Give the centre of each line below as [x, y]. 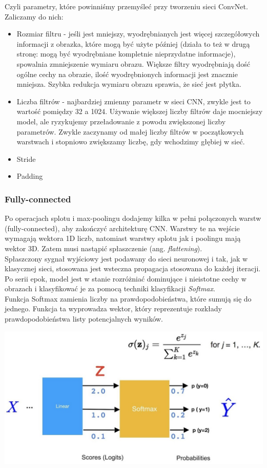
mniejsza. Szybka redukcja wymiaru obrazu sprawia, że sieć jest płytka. [129, 84]
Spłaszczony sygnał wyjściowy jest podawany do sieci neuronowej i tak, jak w [126, 258]
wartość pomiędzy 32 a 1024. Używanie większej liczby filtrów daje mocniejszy [140, 111]
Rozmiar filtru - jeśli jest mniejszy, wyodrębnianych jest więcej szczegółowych [138, 34]
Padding [30, 176]
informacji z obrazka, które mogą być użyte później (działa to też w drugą [133, 43]
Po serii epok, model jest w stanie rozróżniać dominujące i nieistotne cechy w [126, 278]
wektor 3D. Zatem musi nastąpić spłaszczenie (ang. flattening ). [104, 248]
